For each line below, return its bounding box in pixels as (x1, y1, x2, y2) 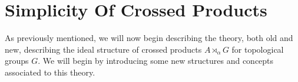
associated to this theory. (5, 66, 95, 78)
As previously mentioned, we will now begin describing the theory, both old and (5, 32, 293, 44)
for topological (231, 43, 284, 55)
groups (5, 54, 29, 67)
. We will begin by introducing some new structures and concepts (38, 54, 274, 67)
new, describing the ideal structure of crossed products (5, 43, 202, 55)
